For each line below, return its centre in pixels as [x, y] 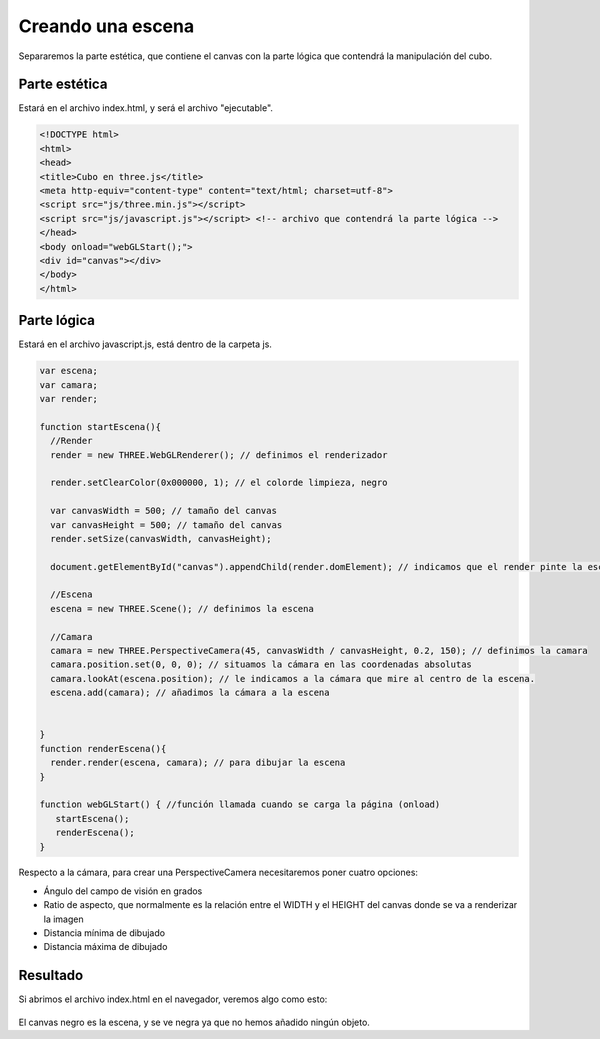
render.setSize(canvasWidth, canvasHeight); [161, 538]
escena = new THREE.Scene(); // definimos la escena [182, 608]
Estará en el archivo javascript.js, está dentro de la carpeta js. [145, 344]
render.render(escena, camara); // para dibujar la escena [198, 763]
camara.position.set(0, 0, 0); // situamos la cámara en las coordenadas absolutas [261, 664]
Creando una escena [106, 26]
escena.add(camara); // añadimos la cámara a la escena [190, 693]
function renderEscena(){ [103, 748]
